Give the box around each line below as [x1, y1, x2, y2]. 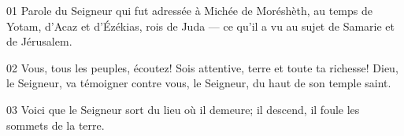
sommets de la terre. [6, 116, 105, 133]
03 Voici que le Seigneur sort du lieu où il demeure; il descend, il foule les [6, 101, 360, 117]
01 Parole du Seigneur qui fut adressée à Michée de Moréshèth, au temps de [6, 2, 372, 18]
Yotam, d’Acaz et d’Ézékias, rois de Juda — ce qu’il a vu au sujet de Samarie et [6, 17, 395, 34]
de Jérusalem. [6, 33, 72, 50]
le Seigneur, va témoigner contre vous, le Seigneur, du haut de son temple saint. [6, 75, 391, 91]
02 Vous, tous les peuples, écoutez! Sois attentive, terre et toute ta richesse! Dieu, [6, 59, 398, 75]
